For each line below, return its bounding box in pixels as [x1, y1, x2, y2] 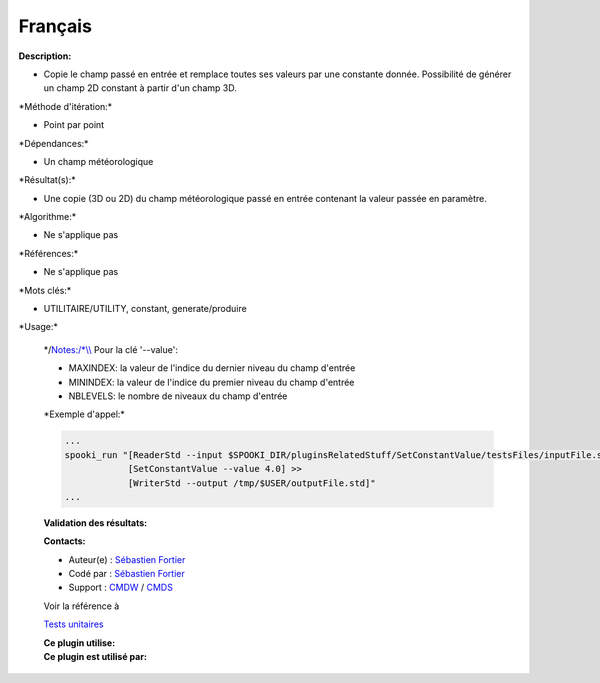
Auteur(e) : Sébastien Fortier [68, 553, 186, 565]
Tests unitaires [43, 618, 104, 630]
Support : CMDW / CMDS [68, 581, 174, 594]
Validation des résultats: [43, 516, 148, 529]
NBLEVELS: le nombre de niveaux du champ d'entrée [68, 390, 288, 402]
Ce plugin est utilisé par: [43, 651, 147, 663]
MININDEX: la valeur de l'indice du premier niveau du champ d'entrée [68, 376, 355, 388]
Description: [18, 50, 72, 62]
